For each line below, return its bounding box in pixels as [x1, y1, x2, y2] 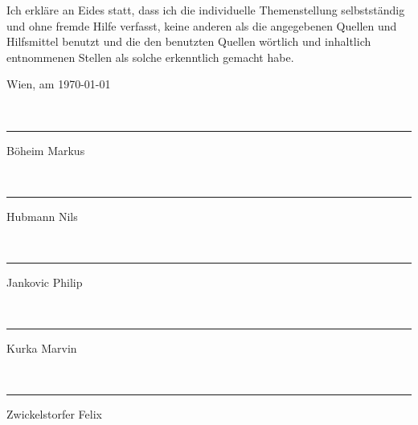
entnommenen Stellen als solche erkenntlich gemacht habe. [6, 48, 294, 65]
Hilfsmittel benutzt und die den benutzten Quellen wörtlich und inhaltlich [6, 33, 371, 50]
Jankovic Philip [6, 273, 83, 290]
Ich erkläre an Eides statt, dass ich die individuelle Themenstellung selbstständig [6, 2, 405, 18]
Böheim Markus [6, 141, 85, 158]
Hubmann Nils [6, 207, 78, 224]
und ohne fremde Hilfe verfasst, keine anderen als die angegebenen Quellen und [6, 17, 397, 34]
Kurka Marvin [6, 340, 77, 357]
